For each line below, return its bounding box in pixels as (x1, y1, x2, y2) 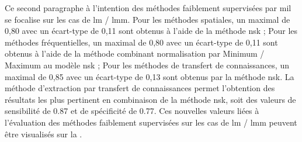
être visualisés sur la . (5, 127, 82, 140)
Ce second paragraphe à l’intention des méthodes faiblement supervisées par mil (5, 2, 291, 13)
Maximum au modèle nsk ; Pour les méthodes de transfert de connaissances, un (5, 58, 289, 71)
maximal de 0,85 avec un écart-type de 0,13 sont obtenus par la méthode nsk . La (5, 70, 294, 82)
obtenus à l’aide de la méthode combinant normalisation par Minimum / (5, 47, 265, 60)
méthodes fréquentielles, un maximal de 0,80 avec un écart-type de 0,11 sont (5, 36, 278, 48)
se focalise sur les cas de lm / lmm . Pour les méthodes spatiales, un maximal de (5, 13, 290, 25)
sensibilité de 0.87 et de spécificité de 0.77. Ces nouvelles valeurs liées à (5, 105, 259, 117)
